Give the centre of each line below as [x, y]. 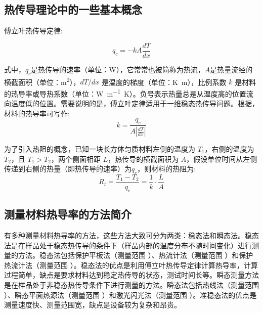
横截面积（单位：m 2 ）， [42, 81]
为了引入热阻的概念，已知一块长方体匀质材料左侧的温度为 [100, 149]
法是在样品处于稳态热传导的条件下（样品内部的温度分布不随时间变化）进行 [128, 245]
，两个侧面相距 [76, 159]
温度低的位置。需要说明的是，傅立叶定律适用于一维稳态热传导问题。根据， [135, 103]
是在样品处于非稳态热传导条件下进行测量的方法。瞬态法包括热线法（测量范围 [131, 285]
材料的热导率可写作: [37, 113]
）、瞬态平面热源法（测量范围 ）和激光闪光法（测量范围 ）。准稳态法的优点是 [130, 295]
